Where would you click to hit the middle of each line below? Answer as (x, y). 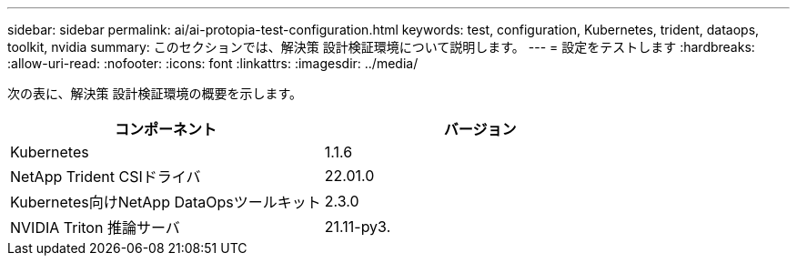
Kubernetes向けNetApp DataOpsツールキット (166, 202)
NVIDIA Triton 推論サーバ (95, 228)
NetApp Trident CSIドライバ (106, 177)
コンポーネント (165, 129)
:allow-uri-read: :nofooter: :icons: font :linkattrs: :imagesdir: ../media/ (213, 63)
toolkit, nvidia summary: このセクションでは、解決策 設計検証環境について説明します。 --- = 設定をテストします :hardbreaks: (381, 47)
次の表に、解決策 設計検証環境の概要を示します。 (155, 93)
